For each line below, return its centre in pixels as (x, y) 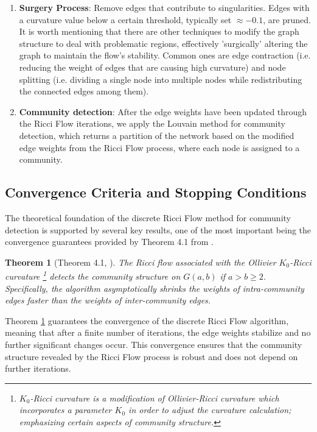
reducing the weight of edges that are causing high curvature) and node (152, 67)
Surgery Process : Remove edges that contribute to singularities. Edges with (164, 7)
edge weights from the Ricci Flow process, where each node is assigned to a (159, 147)
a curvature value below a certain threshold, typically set (125, 19)
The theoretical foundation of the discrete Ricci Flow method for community (148, 217)
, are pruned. (287, 19)
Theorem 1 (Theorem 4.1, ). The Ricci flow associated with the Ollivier (141, 262)
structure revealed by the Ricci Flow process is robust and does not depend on (152, 356)
